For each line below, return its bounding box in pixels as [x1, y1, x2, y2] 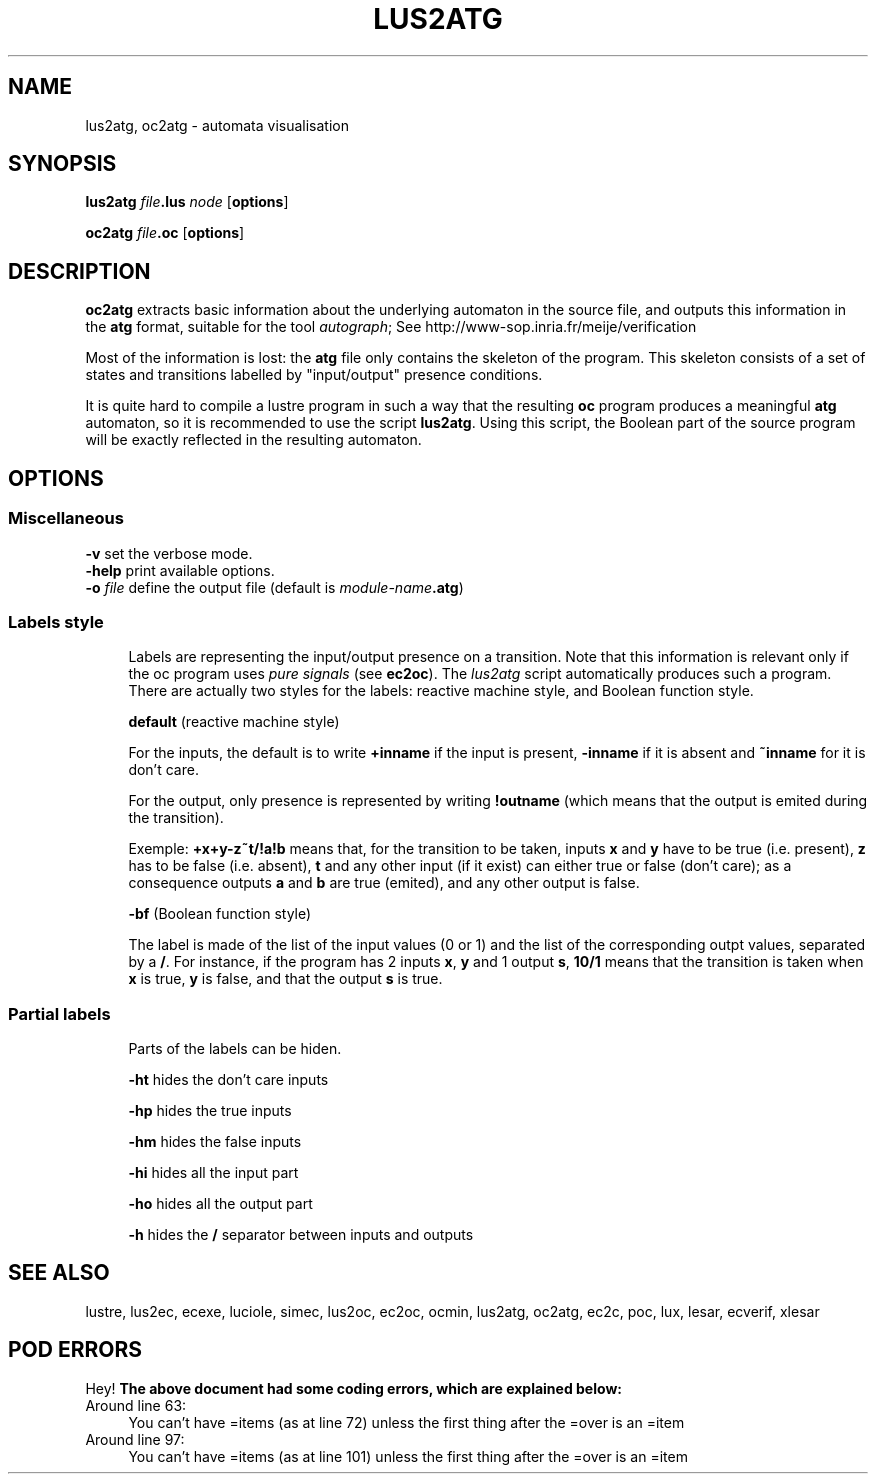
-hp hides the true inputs [128, 1102, 292, 1119]
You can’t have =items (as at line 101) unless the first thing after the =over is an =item [128, 1447, 688, 1465]
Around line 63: [85, 1396, 187, 1414]
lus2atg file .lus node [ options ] [85, 193, 289, 211]
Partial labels [8, 1003, 111, 1024]
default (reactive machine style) [128, 713, 340, 731]
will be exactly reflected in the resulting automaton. [85, 431, 422, 449]
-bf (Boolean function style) [128, 905, 312, 923]
